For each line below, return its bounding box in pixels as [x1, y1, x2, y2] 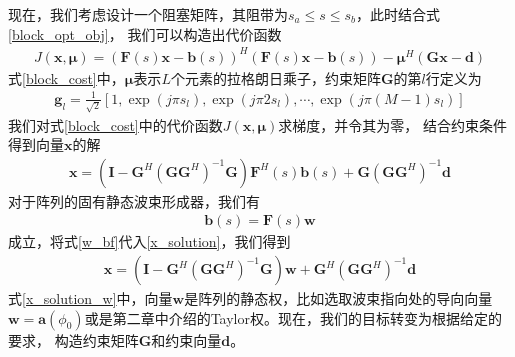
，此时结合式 [356, 4, 440, 24]
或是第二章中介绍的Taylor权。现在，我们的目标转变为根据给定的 [84, 307, 502, 328]
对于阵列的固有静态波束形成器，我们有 [8, 190, 260, 211]
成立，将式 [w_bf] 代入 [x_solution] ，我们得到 [8, 231, 291, 252]
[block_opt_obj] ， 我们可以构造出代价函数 [8, 23, 282, 44]
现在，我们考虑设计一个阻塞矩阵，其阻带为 [8, 4, 288, 24]
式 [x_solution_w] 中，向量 [8, 288, 173, 309]
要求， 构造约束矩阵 [8, 329, 139, 350]
